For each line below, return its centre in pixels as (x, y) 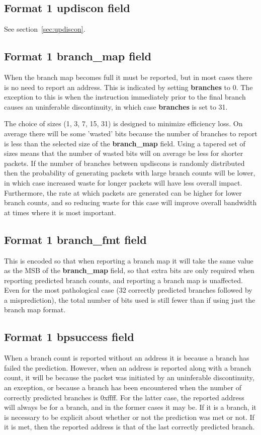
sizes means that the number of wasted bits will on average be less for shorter (124, 153)
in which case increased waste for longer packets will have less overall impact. (123, 182)
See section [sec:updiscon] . (45, 29)
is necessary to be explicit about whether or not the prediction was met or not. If (129, 417)
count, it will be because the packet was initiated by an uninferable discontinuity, (129, 377)
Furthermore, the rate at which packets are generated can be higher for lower (123, 192)
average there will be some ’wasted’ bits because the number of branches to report (131, 133)
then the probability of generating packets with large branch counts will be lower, (130, 173)
